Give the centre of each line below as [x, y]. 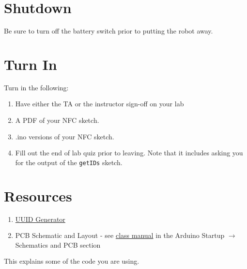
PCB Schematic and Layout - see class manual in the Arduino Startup [120, 235]
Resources [38, 195]
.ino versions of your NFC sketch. [65, 136]
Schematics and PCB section [58, 244]
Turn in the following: [36, 87]
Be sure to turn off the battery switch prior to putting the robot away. [108, 31]
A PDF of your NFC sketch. [57, 120]
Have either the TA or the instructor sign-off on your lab [100, 104]
